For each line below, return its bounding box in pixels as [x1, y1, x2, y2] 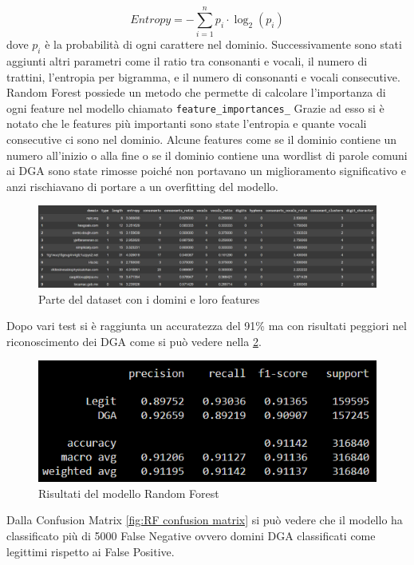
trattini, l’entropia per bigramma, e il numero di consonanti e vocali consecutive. [6, 68, 400, 85]
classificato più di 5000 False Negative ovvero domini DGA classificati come [6, 527, 376, 543]
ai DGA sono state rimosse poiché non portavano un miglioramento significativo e [6, 162, 406, 179]
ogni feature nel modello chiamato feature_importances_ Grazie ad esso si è [6, 99, 384, 116]
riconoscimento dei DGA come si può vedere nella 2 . [6, 332, 262, 349]
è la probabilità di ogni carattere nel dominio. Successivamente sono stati [45, 36, 402, 53]
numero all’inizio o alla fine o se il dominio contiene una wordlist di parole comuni [6, 146, 408, 163]
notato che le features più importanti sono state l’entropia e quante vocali [6, 115, 367, 132]
